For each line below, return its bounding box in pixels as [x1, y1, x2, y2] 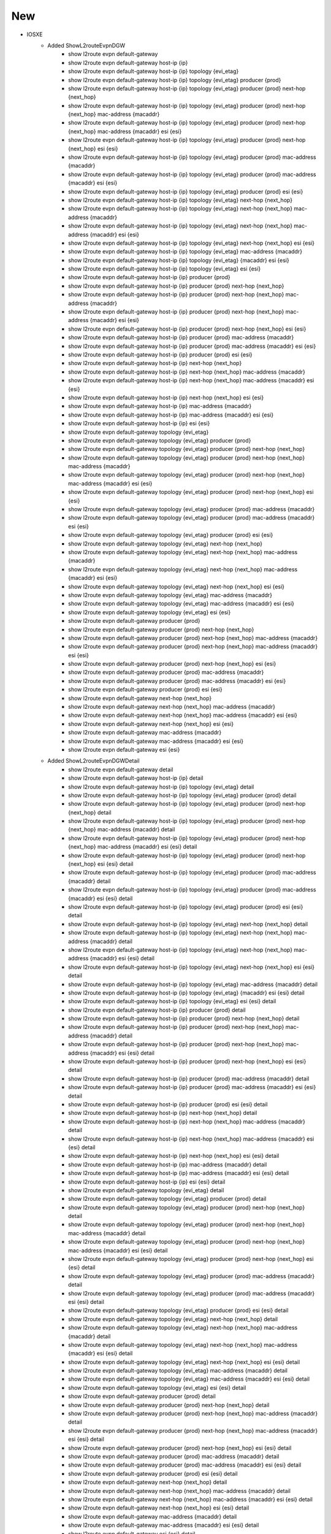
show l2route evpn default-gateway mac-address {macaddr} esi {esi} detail [68, 1522, 259, 1529]
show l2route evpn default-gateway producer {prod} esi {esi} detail [68, 1470, 238, 1477]
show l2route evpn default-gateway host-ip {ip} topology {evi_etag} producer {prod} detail [68, 792, 297, 799]
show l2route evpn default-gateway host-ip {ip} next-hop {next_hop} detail [68, 1109, 257, 1117]
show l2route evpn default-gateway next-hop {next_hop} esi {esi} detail [68, 1504, 249, 1512]
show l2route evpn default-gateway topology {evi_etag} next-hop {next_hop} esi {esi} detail [68, 1358, 300, 1365]
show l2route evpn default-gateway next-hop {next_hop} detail [68, 1479, 227, 1486]
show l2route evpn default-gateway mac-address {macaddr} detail [68, 1513, 237, 1520]
